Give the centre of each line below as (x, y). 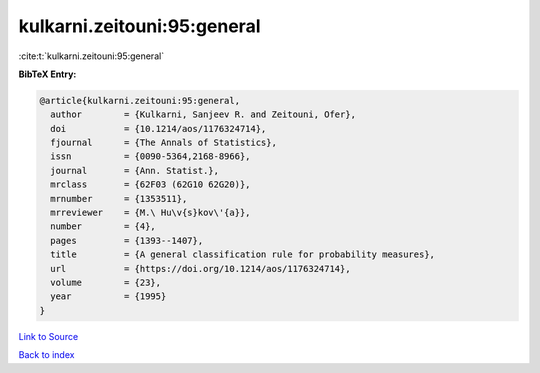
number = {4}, (103, 226)
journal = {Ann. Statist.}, (135, 170)
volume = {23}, (106, 282)
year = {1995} (108, 296)
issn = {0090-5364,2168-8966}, (150, 156)
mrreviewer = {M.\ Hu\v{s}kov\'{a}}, (150, 213)
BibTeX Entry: (47, 74)
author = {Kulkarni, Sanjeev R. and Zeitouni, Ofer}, (203, 114)
